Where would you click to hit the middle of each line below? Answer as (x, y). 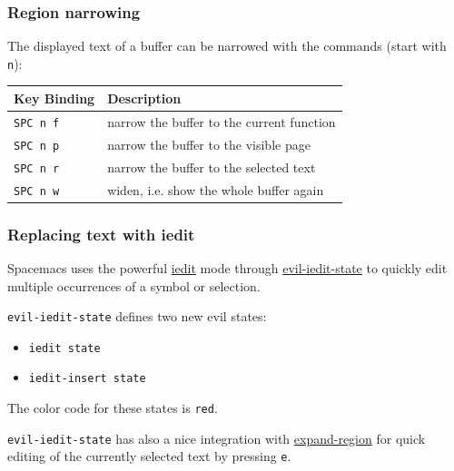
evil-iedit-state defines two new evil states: (137, 316)
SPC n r (37, 168)
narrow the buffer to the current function (222, 121)
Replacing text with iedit (101, 234)
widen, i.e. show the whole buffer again (216, 189)
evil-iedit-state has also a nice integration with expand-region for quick (217, 438)
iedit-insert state (87, 379)
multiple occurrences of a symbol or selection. (134, 285)
